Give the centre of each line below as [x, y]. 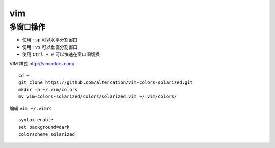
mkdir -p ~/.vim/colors [48, 90]
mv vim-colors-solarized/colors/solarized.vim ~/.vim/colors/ [98, 97]
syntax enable [36, 120]
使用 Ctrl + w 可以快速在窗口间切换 [61, 54]
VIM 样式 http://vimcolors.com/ [42, 63]
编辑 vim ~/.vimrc [31, 108]
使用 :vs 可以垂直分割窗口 [50, 47]
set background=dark [44, 127]
